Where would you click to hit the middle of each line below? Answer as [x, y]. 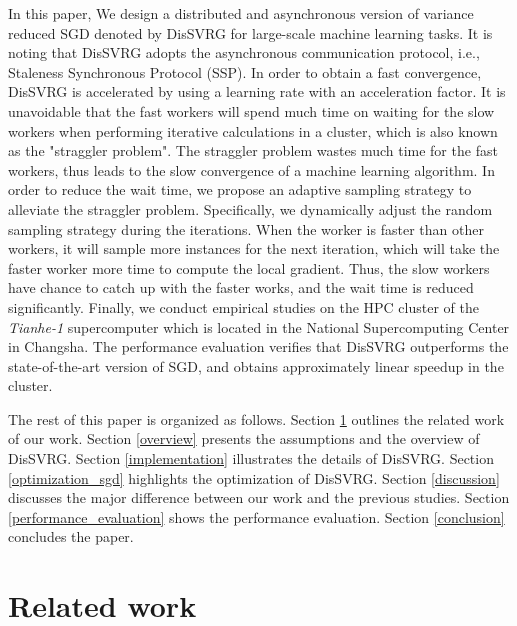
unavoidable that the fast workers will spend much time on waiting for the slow [251, 110]
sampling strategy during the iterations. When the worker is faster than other [246, 228]
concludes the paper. [71, 536]
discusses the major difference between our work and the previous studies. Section [259, 497]
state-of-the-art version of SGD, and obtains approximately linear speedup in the [256, 365]
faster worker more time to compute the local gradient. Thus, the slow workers [249, 267]
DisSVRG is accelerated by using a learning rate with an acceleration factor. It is [257, 91]
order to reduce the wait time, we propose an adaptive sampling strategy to [240, 189]
